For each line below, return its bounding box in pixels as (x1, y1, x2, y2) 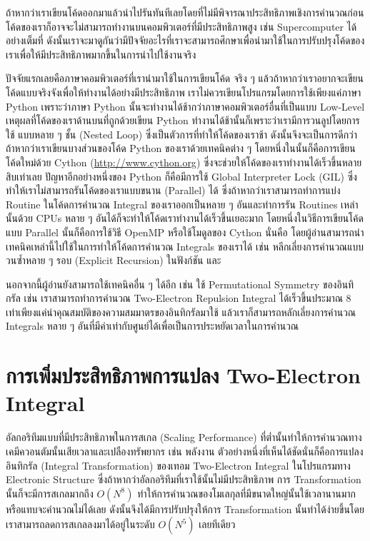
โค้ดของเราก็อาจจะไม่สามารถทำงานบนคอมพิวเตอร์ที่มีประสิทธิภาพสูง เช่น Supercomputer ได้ (6, 19, 357, 34)
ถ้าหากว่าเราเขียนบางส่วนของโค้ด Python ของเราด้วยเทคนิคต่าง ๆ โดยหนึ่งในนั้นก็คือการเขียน (6, 141, 356, 156)
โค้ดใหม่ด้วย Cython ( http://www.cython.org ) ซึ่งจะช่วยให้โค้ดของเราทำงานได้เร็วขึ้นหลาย (6, 154, 362, 169)
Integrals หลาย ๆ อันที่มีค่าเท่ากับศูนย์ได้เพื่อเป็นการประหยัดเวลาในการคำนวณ (6, 318, 299, 333)
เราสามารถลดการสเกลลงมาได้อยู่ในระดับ (6, 517, 155, 532)
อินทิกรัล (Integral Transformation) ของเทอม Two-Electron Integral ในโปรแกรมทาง (6, 457, 351, 472)
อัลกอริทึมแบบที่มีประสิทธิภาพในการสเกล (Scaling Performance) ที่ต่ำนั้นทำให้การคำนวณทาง (6, 430, 362, 445)
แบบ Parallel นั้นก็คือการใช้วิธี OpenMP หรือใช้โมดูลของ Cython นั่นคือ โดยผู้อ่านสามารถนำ (6, 224, 364, 239)
